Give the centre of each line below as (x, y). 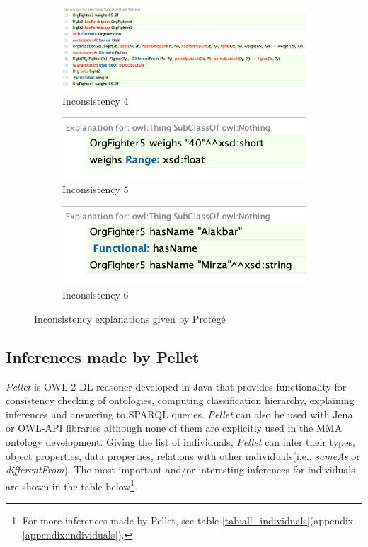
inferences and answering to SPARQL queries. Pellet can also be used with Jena (179, 414)
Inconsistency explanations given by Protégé (130, 318)
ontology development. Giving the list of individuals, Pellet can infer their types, (180, 442)
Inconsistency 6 (96, 295)
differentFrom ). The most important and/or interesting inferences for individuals (180, 470)
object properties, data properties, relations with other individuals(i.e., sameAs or (183, 455)
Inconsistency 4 (96, 100)
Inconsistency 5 (96, 189)
